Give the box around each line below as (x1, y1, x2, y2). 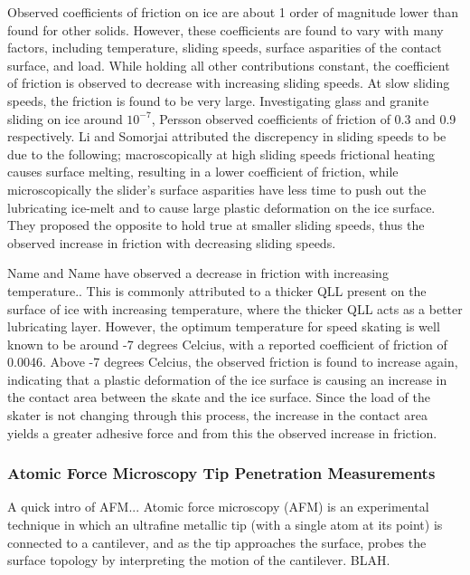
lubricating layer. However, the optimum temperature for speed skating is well (7, 317, 440, 336)
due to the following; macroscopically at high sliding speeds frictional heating (7, 144, 435, 163)
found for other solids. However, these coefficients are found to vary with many (7, 20, 444, 39)
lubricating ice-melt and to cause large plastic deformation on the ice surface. (7, 197, 436, 216)
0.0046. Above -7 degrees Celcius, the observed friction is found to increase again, (7, 352, 458, 371)
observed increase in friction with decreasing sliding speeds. (7, 233, 336, 252)
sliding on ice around (7, 109, 123, 128)
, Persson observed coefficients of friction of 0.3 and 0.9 (151, 109, 456, 128)
